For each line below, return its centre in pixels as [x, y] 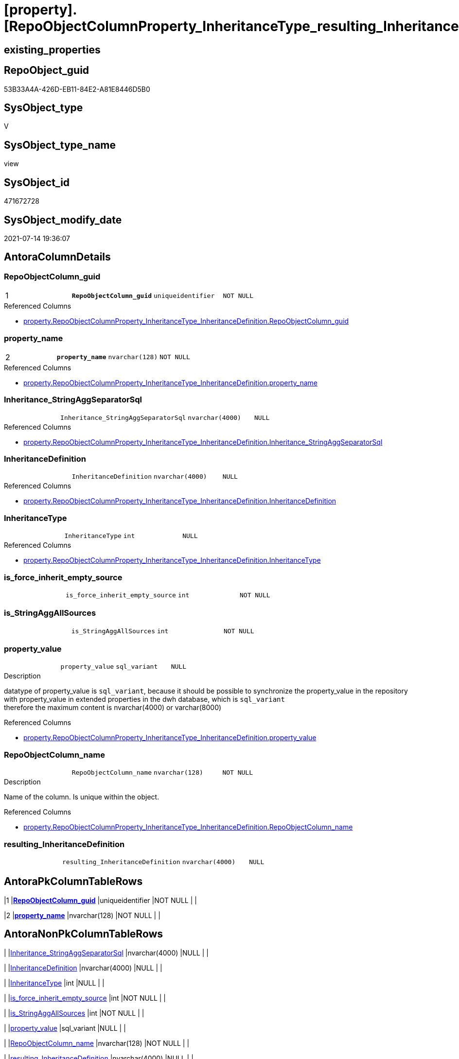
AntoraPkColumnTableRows [73, 882]
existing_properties [52, 50]
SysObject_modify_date [63, 220]
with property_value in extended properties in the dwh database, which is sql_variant [144, 699]
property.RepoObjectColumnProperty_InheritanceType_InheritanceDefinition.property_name [170, 382]
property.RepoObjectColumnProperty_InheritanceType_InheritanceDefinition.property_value [170, 738]
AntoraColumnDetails [57, 257]
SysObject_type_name [60, 145]
